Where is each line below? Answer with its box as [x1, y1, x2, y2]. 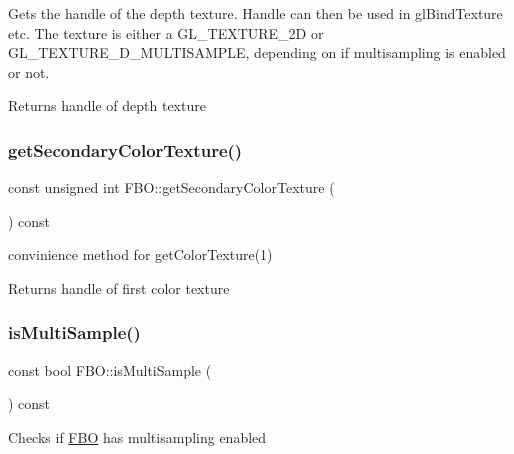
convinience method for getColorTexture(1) [8, 244, 273, 265]
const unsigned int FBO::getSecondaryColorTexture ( [8, 177, 335, 198]
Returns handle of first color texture [8, 277, 230, 298]
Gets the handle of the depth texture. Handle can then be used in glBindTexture [8, 3, 503, 23]
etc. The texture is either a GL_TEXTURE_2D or [8, 22, 324, 43]
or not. [8, 61, 50, 82]
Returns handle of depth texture [8, 95, 206, 116]
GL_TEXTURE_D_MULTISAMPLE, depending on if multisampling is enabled [8, 42, 506, 63]
